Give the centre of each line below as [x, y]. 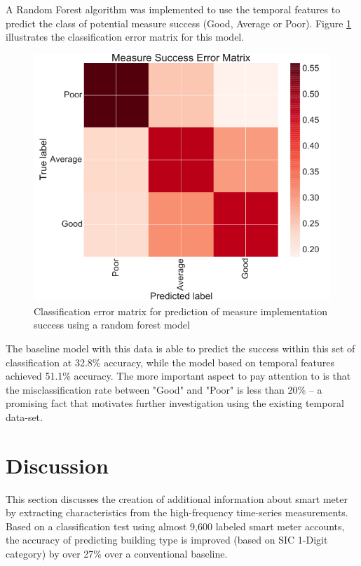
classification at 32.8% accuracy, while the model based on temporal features [170, 362]
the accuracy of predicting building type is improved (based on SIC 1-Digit [167, 540]
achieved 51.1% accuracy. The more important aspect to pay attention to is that [178, 376]
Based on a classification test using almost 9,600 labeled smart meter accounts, [175, 526]
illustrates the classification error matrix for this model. [125, 37]
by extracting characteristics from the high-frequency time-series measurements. [177, 512]
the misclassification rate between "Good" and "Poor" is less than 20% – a [164, 389]
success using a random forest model [112, 325]
